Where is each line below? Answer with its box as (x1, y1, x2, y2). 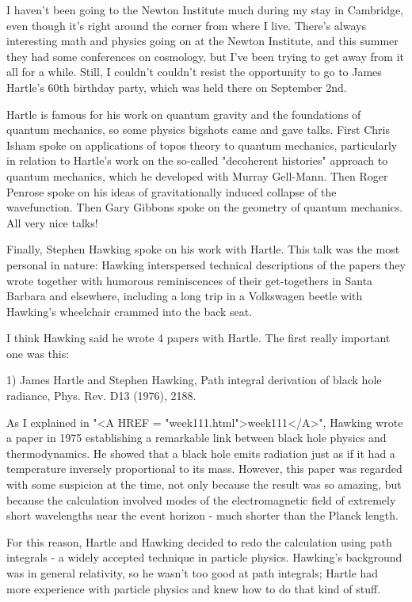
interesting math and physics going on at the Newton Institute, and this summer (6, 32, 399, 49)
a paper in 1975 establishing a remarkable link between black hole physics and (6, 429, 387, 446)
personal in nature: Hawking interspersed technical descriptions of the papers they (6, 256, 406, 272)
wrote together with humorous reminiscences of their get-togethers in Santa (6, 272, 373, 288)
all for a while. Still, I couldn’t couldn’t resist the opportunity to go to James (6, 63, 382, 80)
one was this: (6, 345, 70, 361)
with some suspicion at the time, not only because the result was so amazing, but (6, 476, 402, 493)
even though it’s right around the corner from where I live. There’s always (6, 17, 366, 33)
